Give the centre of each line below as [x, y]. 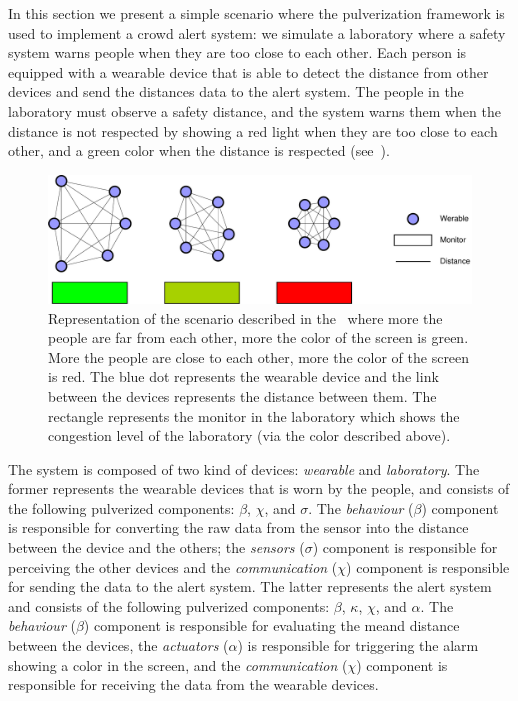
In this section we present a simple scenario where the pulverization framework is [256, 13]
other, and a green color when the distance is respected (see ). [199, 150]
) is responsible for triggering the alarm [358, 645]
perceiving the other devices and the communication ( [173, 566]
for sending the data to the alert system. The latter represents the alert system [250, 586]
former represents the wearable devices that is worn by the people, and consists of [259, 488]
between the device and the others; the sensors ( [156, 547]
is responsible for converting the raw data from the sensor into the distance [238, 527]
